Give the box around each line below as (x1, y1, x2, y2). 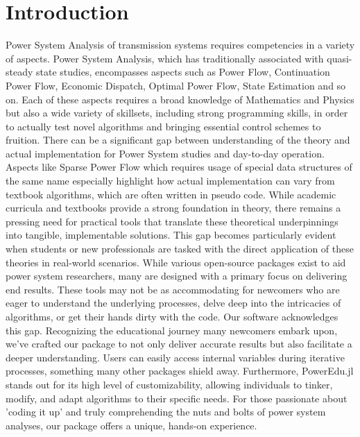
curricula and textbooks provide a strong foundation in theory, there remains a (6, 200, 341, 215)
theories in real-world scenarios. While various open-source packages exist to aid (6, 255, 346, 269)
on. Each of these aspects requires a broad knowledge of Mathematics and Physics (6, 92, 354, 106)
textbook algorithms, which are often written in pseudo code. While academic (6, 187, 336, 201)
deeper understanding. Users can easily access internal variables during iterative (6, 350, 345, 364)
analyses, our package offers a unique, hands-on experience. (6, 418, 257, 432)
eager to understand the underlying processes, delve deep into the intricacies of (6, 295, 341, 310)
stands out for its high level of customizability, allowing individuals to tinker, (6, 377, 333, 391)
